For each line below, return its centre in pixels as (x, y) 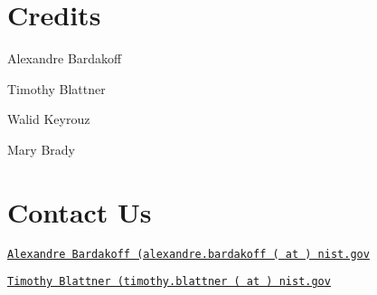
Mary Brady (41, 149)
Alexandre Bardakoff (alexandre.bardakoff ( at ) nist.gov (188, 254)
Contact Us (80, 211)
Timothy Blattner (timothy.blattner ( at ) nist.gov (169, 282)
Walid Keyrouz (49, 119)
